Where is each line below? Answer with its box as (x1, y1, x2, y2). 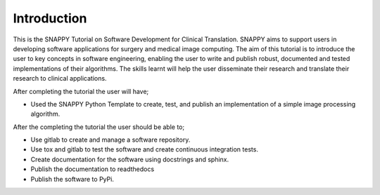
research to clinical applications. (13, 74, 107, 83)
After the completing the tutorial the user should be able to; (13, 123, 185, 131)
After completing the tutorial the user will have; (13, 87, 149, 95)
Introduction (13, 11, 87, 26)
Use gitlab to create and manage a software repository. (30, 135, 191, 144)
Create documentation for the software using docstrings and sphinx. (30, 155, 229, 163)
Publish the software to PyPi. (30, 175, 114, 183)
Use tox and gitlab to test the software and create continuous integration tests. (30, 145, 258, 154)
